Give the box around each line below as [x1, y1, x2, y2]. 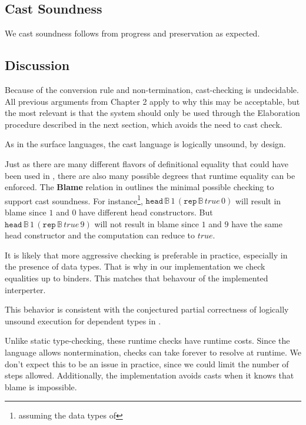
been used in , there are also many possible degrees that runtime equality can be [5, 169, 295, 181]
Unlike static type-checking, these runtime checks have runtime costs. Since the [5, 334, 290, 347]
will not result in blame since [94, 217, 199, 230]
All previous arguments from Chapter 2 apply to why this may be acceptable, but [5, 95, 300, 107]
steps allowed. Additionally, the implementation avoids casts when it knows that [5, 369, 294, 381]
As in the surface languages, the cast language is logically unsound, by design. [5, 138, 286, 150]
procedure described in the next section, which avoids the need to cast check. [5, 118, 282, 130]
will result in [235, 194, 281, 207]
